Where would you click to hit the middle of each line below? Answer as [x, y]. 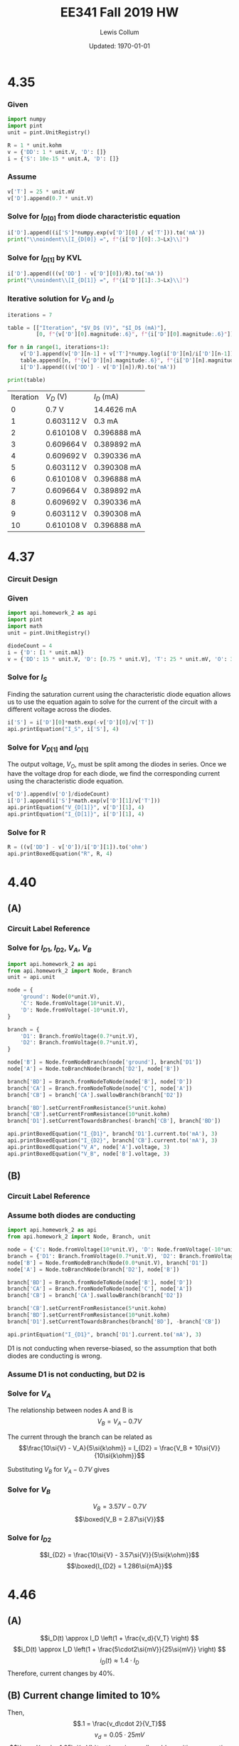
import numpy [27, 119]
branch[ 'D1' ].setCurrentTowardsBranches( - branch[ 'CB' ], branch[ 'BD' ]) [114, 1121]
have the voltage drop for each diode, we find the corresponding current [114, 774]
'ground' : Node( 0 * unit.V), [60, 997]
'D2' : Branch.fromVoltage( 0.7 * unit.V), [79, 1043]
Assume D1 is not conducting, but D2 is [76, 1374]
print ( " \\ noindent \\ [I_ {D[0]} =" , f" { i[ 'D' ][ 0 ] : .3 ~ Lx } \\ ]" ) [99, 239]
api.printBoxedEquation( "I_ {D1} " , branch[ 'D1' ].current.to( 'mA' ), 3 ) [113, 1134]
